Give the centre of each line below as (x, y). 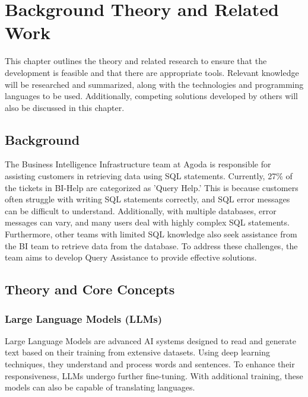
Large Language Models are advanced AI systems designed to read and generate (150, 340)
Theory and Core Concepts (90, 289)
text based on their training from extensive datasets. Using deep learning (137, 352)
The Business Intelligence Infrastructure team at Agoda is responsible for (138, 164)
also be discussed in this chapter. (65, 107)
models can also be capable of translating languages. (100, 387)
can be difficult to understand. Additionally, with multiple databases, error (141, 210)
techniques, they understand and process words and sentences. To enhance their (150, 364)
